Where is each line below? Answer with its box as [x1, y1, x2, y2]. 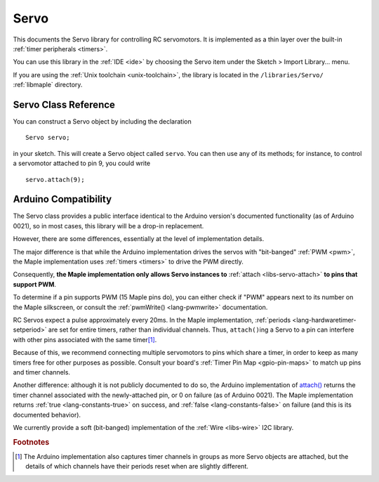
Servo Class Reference [13, 98, 116, 110]
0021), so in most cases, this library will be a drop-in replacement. [13, 221, 204, 230]
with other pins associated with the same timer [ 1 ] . [13, 335, 157, 344]
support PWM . [13, 280, 56, 288]
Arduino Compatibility [13, 193, 112, 205]
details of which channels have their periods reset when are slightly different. [25, 462, 249, 471]
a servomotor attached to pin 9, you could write [13, 159, 151, 168]
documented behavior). [13, 410, 81, 419]
